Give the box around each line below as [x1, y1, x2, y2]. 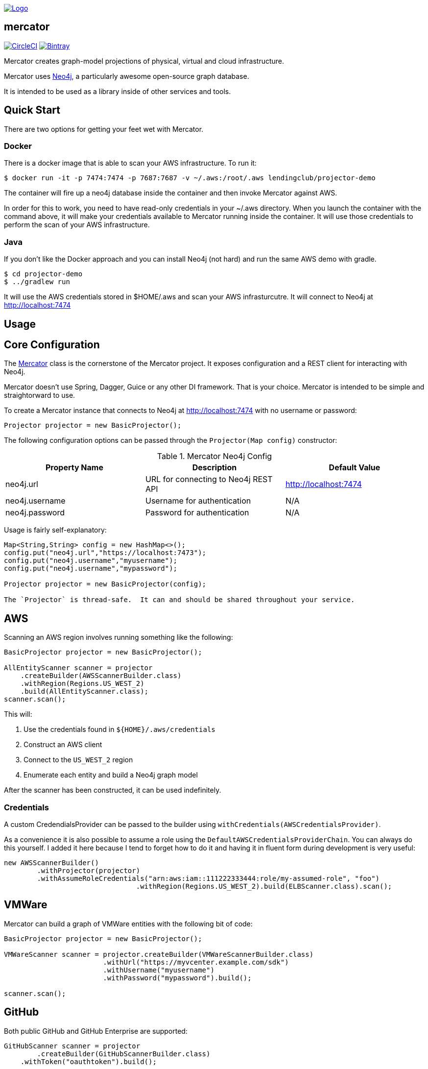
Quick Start [4, 104, 60, 117]
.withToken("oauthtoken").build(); [20, 1057, 157, 1066]
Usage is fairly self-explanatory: [4, 526, 107, 534]
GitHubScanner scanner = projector [4, 1042, 141, 1050]
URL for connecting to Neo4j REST [145, 474, 273, 485]
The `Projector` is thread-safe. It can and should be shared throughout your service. [4, 596, 355, 604]
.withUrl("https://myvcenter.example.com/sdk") [103, 958, 289, 966]
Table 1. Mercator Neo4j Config [157, 451, 272, 462]
